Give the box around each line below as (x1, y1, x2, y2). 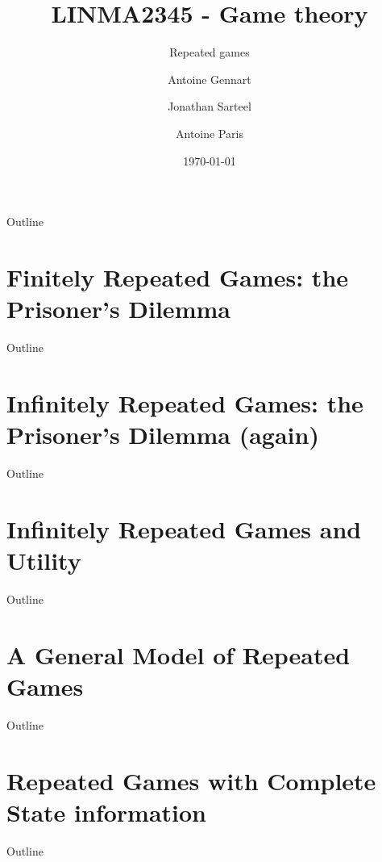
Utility (6, 543, 81, 576)
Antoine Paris (176, 124, 243, 141)
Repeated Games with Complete (6, 764, 376, 797)
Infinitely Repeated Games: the (6, 386, 363, 419)
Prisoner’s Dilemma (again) (6, 417, 319, 450)
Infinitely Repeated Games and (6, 512, 362, 545)
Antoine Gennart (168, 70, 251, 87)
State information (6, 795, 206, 828)
